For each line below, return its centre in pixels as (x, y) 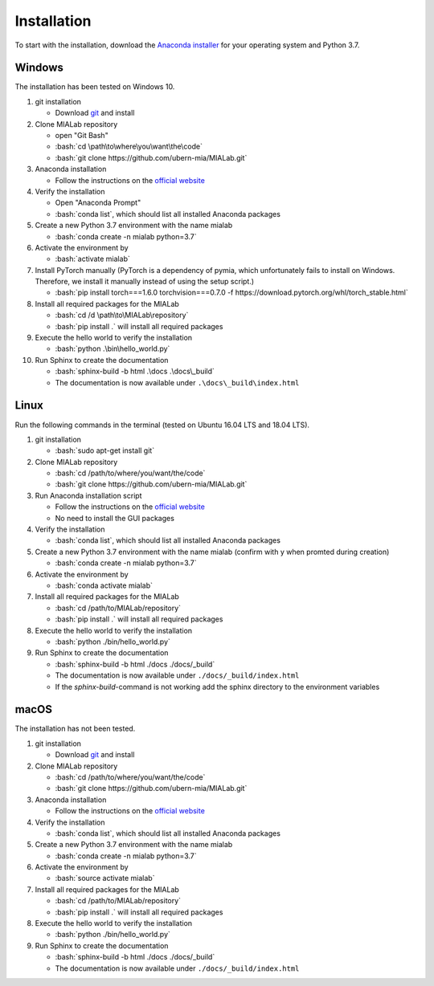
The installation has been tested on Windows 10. (95, 87)
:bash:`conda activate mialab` (104, 585)
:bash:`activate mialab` (92, 259)
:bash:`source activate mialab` (105, 878)
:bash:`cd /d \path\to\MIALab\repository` (122, 315)
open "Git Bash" (82, 136)
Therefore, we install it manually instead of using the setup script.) (145, 282)
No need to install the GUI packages (115, 518)
